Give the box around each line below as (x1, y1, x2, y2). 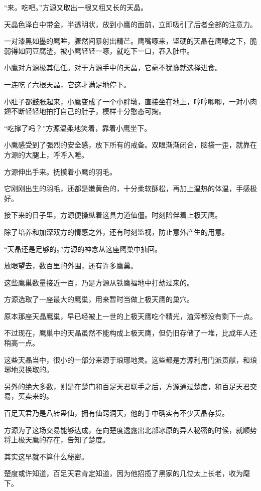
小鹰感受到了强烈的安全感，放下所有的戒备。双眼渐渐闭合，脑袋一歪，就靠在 (4, 139, 257, 150)
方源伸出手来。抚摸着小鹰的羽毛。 (4, 166, 116, 177)
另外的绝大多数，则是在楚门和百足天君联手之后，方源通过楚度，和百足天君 (4, 381, 250, 391)
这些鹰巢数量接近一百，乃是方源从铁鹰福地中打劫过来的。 (4, 277, 194, 287)
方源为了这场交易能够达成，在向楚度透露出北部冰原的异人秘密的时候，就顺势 (4, 424, 257, 435)
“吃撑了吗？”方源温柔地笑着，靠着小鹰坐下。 (4, 122, 152, 133)
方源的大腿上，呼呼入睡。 (4, 149, 88, 159)
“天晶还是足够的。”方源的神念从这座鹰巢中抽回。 (4, 243, 162, 254)
